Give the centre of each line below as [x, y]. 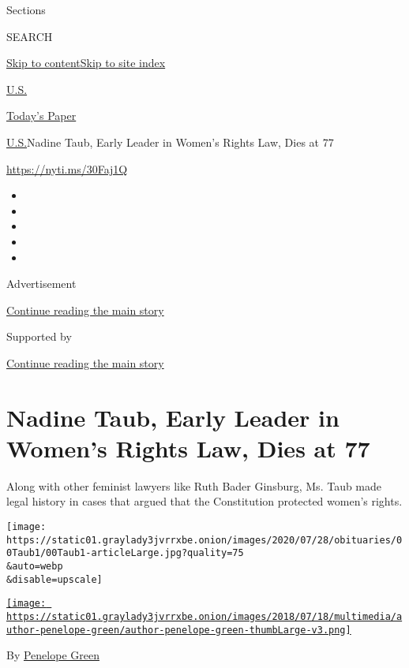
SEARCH [30, 36]
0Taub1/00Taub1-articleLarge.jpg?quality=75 [125, 553]
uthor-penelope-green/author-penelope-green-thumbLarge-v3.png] [179, 630]
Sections [26, 9]
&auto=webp [35, 566]
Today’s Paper [41, 116]
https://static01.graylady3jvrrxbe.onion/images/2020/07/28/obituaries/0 [204, 540]
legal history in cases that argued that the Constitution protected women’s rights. [204, 501]
